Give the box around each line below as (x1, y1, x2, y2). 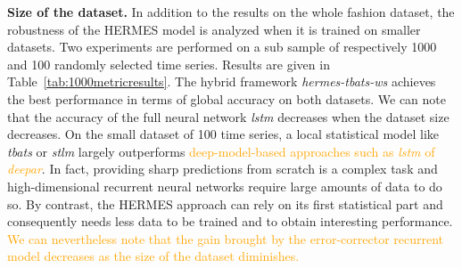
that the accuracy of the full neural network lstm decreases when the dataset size (7, 107, 450, 126)
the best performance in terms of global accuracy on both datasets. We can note (7, 89, 446, 108)
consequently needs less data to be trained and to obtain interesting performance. (7, 212, 453, 231)
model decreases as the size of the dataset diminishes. (7, 247, 300, 265)
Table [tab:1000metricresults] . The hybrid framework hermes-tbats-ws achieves (7, 72, 436, 91)
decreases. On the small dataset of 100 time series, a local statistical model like (7, 125, 439, 143)
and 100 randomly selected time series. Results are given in (7, 54, 330, 73)
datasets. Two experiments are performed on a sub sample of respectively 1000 (7, 37, 437, 56)
